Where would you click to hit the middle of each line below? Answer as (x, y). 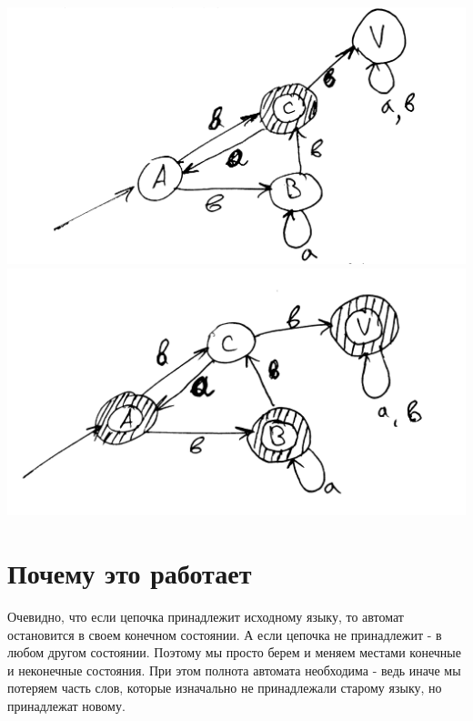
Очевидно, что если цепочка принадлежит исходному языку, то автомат (206, 617)
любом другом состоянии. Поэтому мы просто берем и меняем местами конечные (234, 652)
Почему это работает (130, 573)
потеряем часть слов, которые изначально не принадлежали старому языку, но (225, 688)
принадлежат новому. (66, 705)
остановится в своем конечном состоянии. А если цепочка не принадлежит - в (225, 634)
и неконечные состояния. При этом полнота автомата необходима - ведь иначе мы (234, 670)
